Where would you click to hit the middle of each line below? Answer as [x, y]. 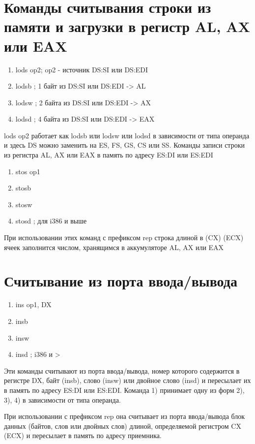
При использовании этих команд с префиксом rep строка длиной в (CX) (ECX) [124, 238]
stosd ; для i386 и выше [51, 221]
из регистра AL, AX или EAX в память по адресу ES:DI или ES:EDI [109, 155]
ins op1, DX [33, 304]
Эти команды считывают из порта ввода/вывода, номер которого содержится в [122, 370]
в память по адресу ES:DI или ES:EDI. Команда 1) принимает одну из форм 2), [124, 390]
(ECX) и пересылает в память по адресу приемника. [83, 435]
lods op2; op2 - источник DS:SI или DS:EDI [82, 69]
